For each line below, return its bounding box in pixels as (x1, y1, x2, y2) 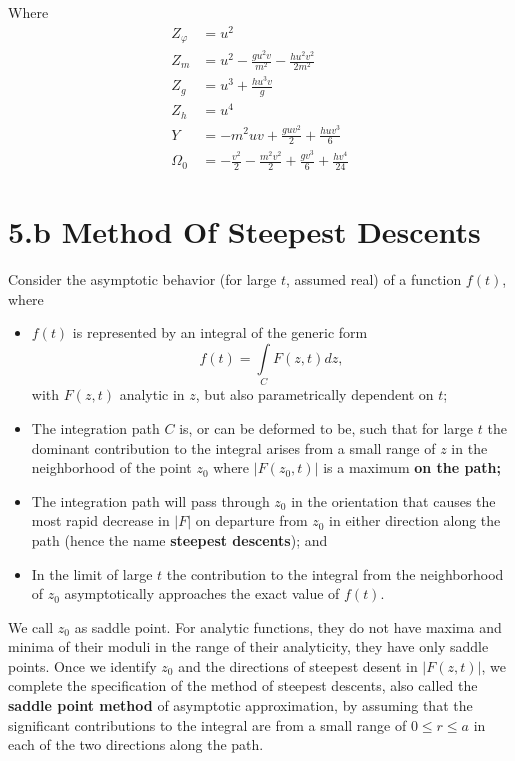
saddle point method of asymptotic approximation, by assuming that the (8, 695, 473, 716)
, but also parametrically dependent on (195, 384, 434, 405)
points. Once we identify (8, 655, 157, 676)
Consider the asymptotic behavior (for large (8, 269, 277, 290)
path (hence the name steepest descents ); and (31, 529, 328, 550)
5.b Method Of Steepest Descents (8, 211, 481, 252)
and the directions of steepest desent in (178, 655, 418, 676)
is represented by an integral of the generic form (72, 322, 368, 343)
